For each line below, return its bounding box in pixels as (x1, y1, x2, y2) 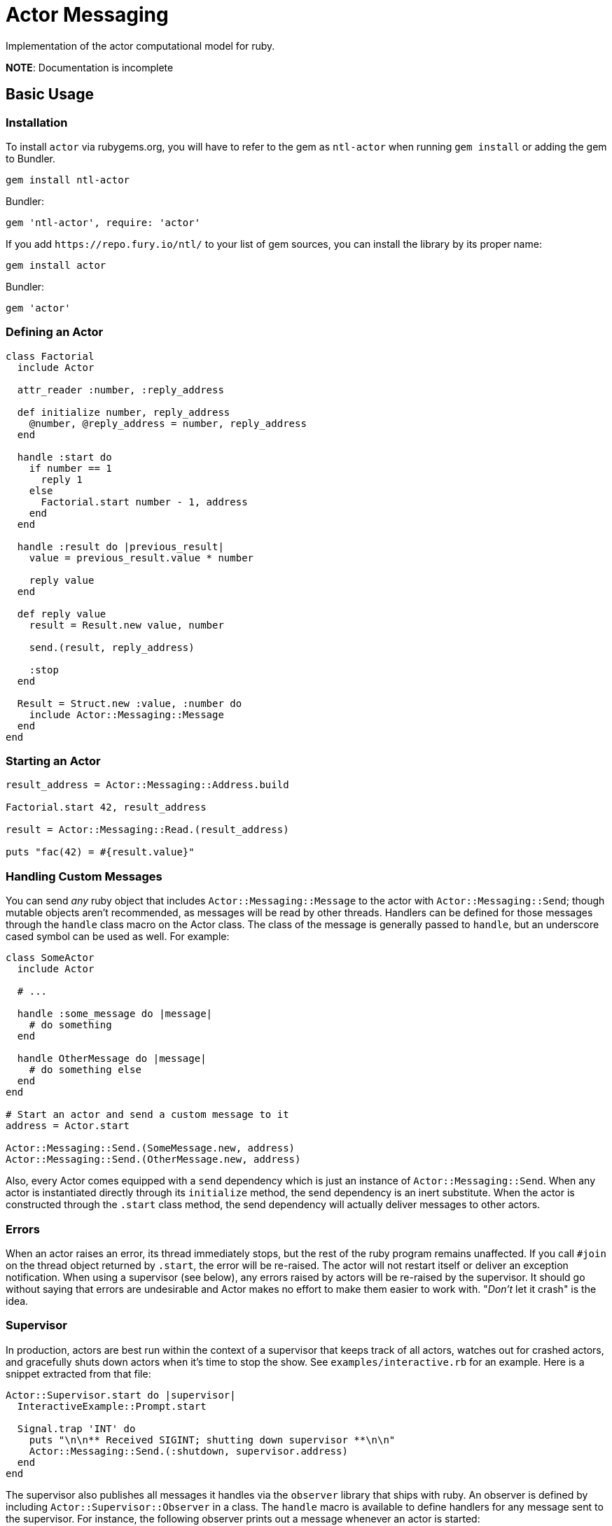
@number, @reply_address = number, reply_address (29, 417, 307, 429)
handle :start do (17, 451, 112, 463)
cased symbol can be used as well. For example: (6, 930, 230, 943)
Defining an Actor (6, 325, 104, 339)
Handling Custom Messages (6, 869, 162, 883)
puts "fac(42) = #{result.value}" (6, 846, 195, 858)
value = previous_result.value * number (29, 552, 254, 563)
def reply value (17, 608, 106, 619)
